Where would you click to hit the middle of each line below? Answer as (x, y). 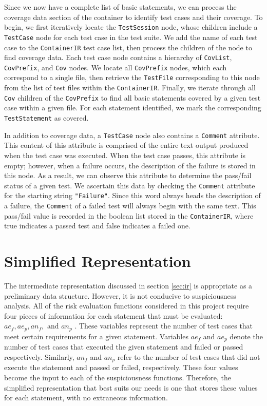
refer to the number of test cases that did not (189, 356)
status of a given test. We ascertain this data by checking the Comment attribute (130, 185)
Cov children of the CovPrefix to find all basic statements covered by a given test (132, 97)
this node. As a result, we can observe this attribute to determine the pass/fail (128, 175)
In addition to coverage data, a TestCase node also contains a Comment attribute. (132, 135)
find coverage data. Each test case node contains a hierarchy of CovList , (118, 57)
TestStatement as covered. (46, 118)
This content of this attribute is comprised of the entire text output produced (126, 145)
